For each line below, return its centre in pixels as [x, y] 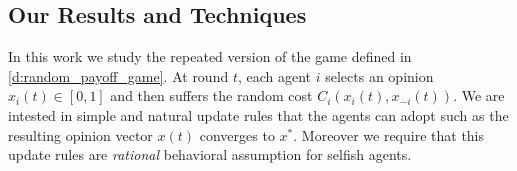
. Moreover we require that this [389, 134]
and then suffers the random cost [211, 95]
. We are [479, 95]
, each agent [274, 75]
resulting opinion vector [80, 134]
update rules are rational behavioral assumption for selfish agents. [210, 154]
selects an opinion [379, 75]
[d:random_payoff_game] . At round [118, 75]
